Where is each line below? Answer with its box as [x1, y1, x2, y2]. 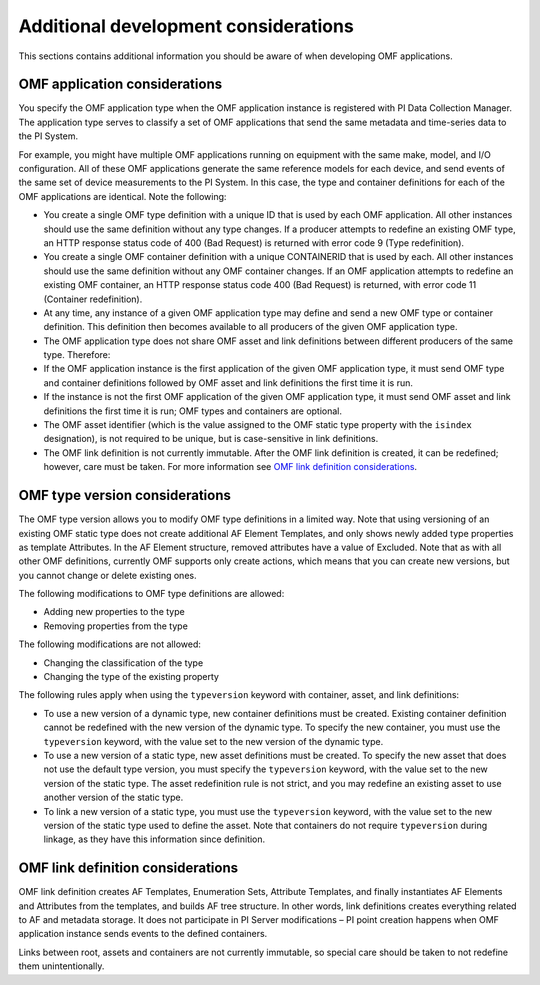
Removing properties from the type [43, 620, 189, 632]
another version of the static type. [43, 791, 184, 804]
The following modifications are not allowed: [18, 638, 202, 650]
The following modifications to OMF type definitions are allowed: [18, 588, 285, 600]
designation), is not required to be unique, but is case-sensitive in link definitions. [43, 433, 379, 445]
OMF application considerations [18, 76, 223, 93]
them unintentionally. [18, 960, 105, 972]
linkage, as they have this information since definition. [43, 833, 266, 845]
